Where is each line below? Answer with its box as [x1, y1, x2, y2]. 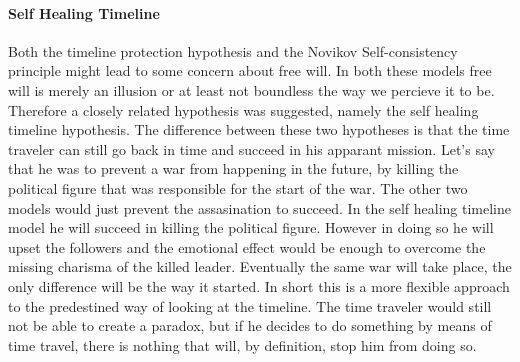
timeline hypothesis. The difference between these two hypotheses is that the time [8, 119, 510, 140]
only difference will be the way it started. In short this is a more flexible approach [8, 275, 510, 296]
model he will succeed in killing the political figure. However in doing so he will [8, 217, 494, 238]
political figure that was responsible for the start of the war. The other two [8, 177, 468, 198]
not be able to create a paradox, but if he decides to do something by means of [8, 315, 492, 336]
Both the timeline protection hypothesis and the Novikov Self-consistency [8, 40, 458, 61]
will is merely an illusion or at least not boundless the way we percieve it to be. [8, 79, 495, 100]
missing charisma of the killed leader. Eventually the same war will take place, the [8, 256, 512, 277]
